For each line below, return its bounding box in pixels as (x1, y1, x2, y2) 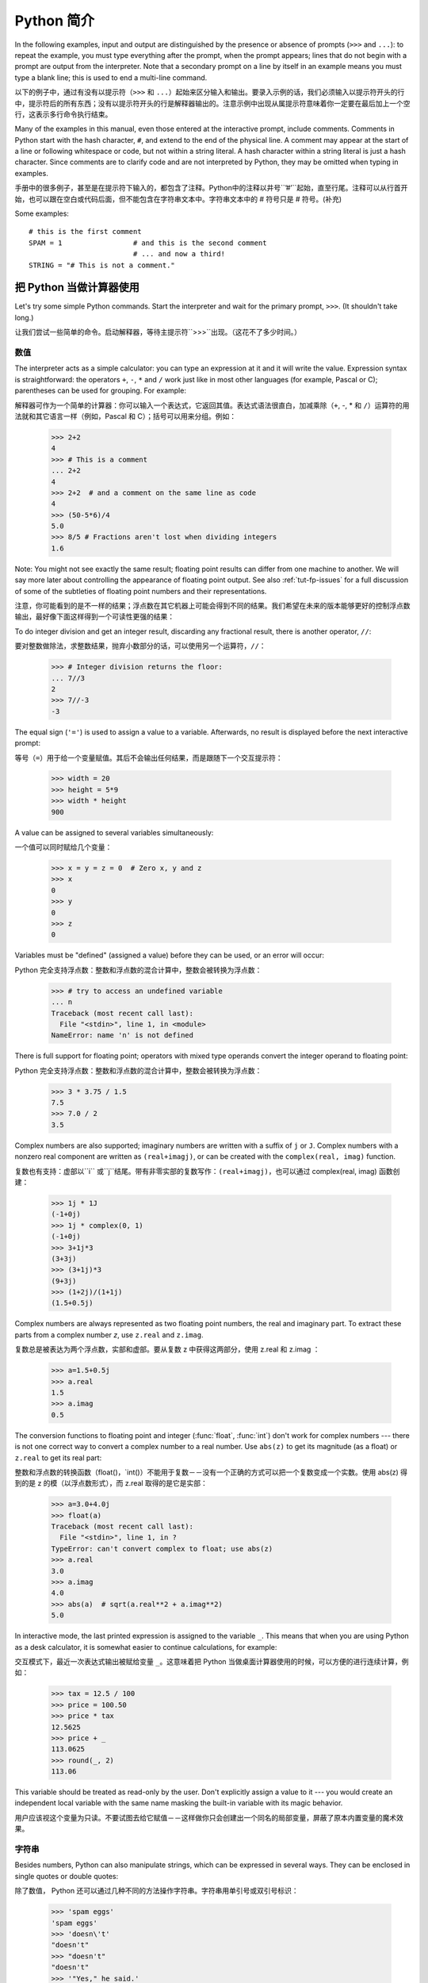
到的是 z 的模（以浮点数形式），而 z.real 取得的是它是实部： (14, 1479, 208, 1488)
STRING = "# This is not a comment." (29, 260, 176, 270)
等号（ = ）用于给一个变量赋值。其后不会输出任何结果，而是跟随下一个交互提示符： (14, 753, 283, 762)
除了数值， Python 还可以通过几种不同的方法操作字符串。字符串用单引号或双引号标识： (14, 1886, 299, 1896)
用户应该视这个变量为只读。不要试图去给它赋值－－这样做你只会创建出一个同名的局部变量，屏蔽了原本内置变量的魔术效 (14, 1812, 403, 1822)
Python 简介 (14, 12, 95, 29)
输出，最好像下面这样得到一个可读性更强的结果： (14, 612, 174, 622)
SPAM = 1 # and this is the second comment (29, 238, 267, 247)
